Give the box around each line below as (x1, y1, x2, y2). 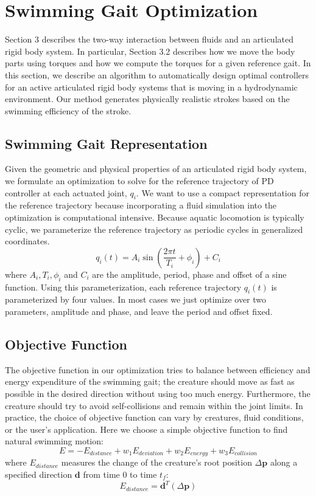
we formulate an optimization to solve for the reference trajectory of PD (5, 174, 274, 187)
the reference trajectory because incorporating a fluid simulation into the (5, 199, 277, 212)
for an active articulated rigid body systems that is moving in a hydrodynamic (5, 80, 298, 93)
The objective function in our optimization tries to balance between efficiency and (5, 363, 311, 376)
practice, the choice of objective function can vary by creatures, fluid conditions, (5, 411, 304, 424)
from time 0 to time (83, 468, 157, 481)
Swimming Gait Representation (5, 134, 208, 153)
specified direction (5, 468, 72, 481)
